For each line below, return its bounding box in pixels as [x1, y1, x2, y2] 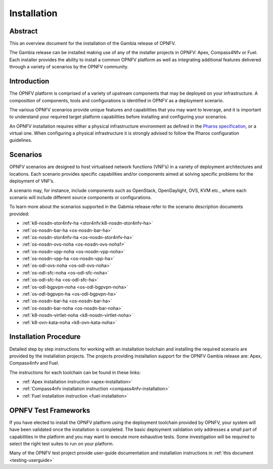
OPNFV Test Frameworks [9, 406, 90, 415]
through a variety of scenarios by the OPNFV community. [9, 64, 129, 70]
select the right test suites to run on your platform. [9, 441, 114, 447]
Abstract [9, 27, 38, 35]
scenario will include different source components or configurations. [9, 194, 152, 200]
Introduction [9, 77, 50, 86]
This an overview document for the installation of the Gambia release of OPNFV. [9, 41, 176, 47]
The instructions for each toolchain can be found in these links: [9, 369, 141, 375]
